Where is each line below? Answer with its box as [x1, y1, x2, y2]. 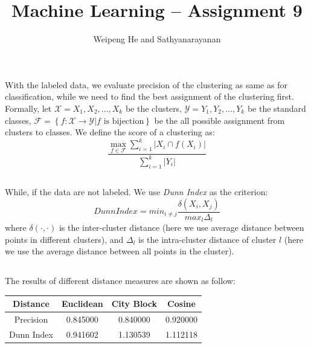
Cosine [167, 297, 196, 310]
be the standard [247, 101, 306, 114]
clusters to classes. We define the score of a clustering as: [5, 126, 215, 138]
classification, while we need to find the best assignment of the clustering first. [5, 90, 294, 103]
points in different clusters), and [5, 233, 124, 245]
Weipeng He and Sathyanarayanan [93, 33, 221, 45]
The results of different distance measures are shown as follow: [5, 274, 236, 287]
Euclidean [61, 297, 103, 310]
